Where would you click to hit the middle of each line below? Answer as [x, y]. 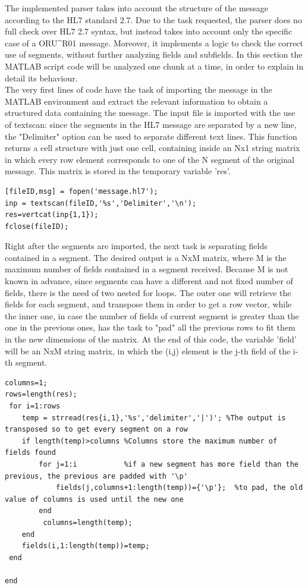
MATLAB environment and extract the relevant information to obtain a [136, 101]
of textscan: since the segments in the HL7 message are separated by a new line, [151, 124]
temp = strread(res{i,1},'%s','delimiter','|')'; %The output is [154, 418]
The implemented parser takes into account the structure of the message [137, 8]
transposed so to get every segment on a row [96, 430]
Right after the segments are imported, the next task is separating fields [136, 246]
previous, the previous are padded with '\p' [96, 476]
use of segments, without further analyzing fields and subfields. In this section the [154, 54]
